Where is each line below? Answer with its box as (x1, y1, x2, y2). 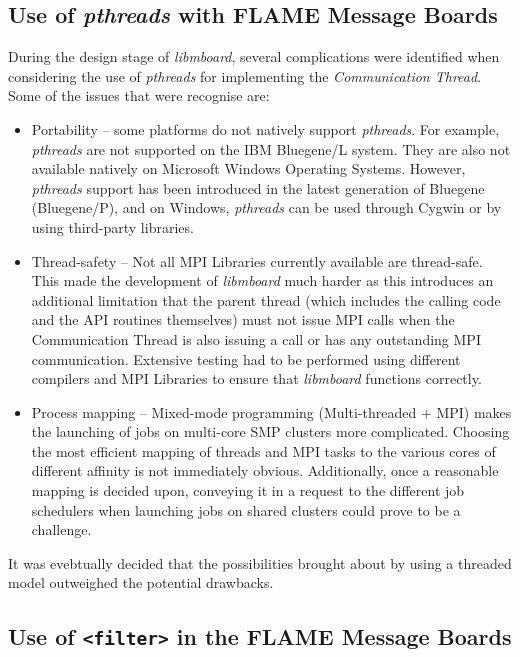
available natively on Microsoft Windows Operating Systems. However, (31, 158, 466, 179)
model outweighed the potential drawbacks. (8, 572, 274, 593)
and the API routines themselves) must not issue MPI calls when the (31, 309, 455, 330)
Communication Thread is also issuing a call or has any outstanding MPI (31, 328, 481, 349)
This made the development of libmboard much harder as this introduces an (31, 270, 494, 291)
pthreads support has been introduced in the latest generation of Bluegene (31, 177, 485, 198)
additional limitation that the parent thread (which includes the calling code (31, 289, 501, 310)
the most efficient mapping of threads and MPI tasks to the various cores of (31, 440, 496, 461)
